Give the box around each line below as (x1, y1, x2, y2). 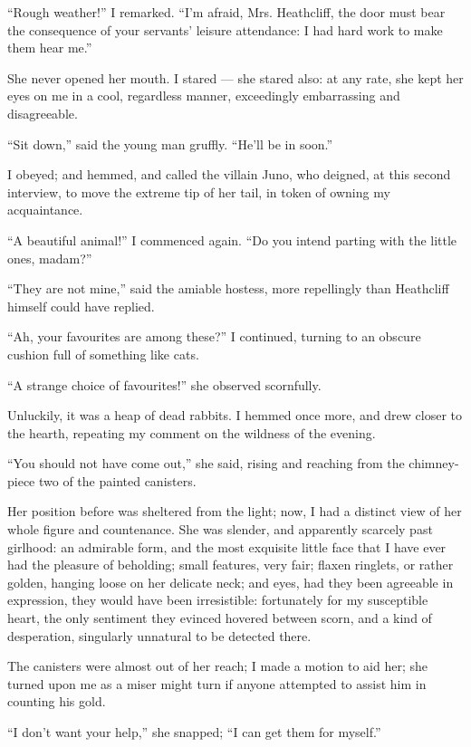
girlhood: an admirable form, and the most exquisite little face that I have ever (7, 537, 447, 556)
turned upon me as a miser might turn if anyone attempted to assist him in (7, 674, 427, 693)
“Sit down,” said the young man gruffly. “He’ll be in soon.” (7, 134, 333, 153)
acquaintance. (7, 200, 83, 219)
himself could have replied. (7, 296, 155, 315)
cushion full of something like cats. (7, 344, 199, 363)
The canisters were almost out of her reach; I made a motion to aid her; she (7, 656, 428, 675)
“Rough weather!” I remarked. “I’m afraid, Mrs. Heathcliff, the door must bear (7, 3, 446, 21)
